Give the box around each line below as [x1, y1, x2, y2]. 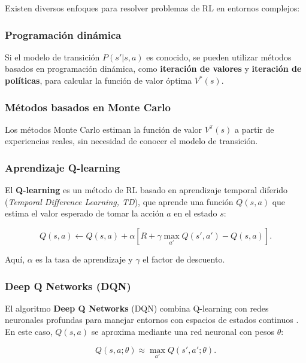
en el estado [174, 207, 217, 219]
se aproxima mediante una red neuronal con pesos [91, 325, 274, 337]
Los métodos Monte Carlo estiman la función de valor [5, 123, 202, 135]
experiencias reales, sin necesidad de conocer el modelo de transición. [5, 135, 258, 147]
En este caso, [5, 325, 53, 337]
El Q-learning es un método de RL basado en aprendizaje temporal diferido [5, 184, 288, 196]
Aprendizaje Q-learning [5, 160, 120, 175]
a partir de [235, 123, 274, 135]
